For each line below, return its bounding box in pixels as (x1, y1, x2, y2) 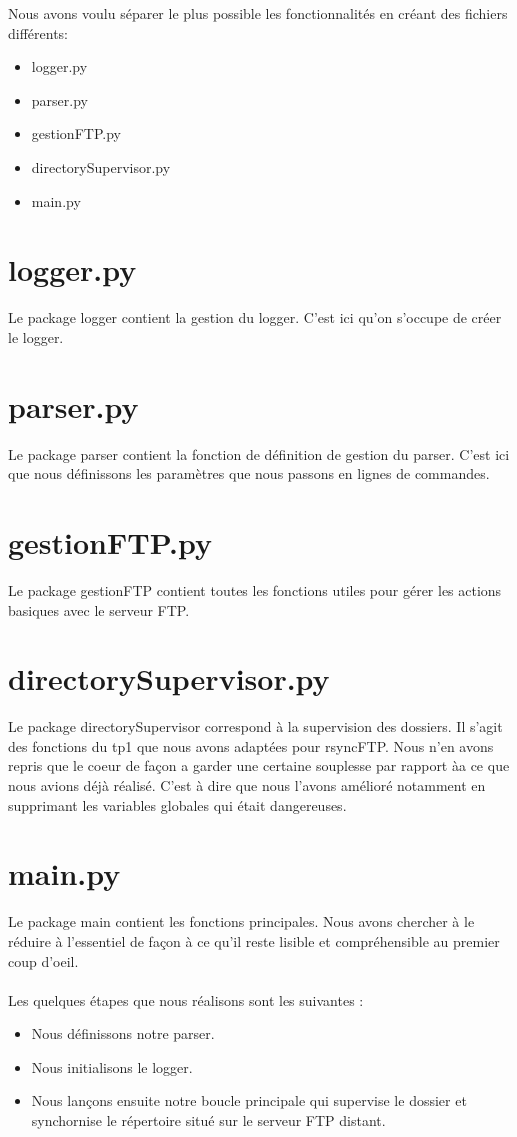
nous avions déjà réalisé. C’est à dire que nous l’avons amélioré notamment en (8, 775, 486, 795)
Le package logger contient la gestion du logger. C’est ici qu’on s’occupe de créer (8, 307, 502, 328)
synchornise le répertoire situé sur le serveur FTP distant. (31, 1110, 386, 1131)
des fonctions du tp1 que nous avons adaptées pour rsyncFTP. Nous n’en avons (8, 735, 494, 756)
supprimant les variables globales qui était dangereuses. (8, 794, 347, 815)
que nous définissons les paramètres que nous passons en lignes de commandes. (8, 463, 490, 484)
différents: (8, 22, 69, 43)
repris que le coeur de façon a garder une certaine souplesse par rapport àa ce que (8, 755, 510, 776)
